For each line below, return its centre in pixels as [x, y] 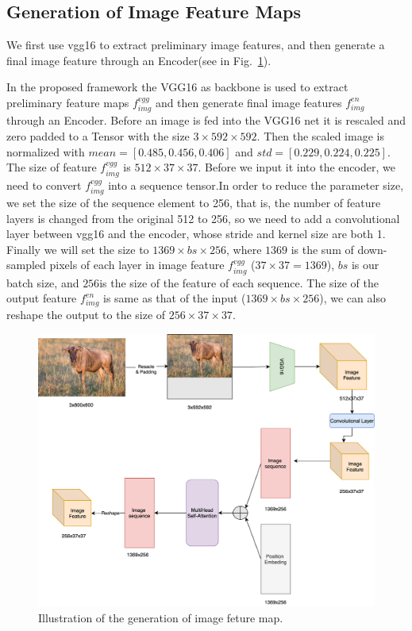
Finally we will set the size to [78, 249]
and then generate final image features [248, 102]
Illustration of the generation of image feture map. [161, 617]
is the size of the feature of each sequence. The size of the [239, 282]
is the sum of [322, 249]
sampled [26, 265]
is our [365, 265]
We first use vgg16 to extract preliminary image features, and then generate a [196, 45]
